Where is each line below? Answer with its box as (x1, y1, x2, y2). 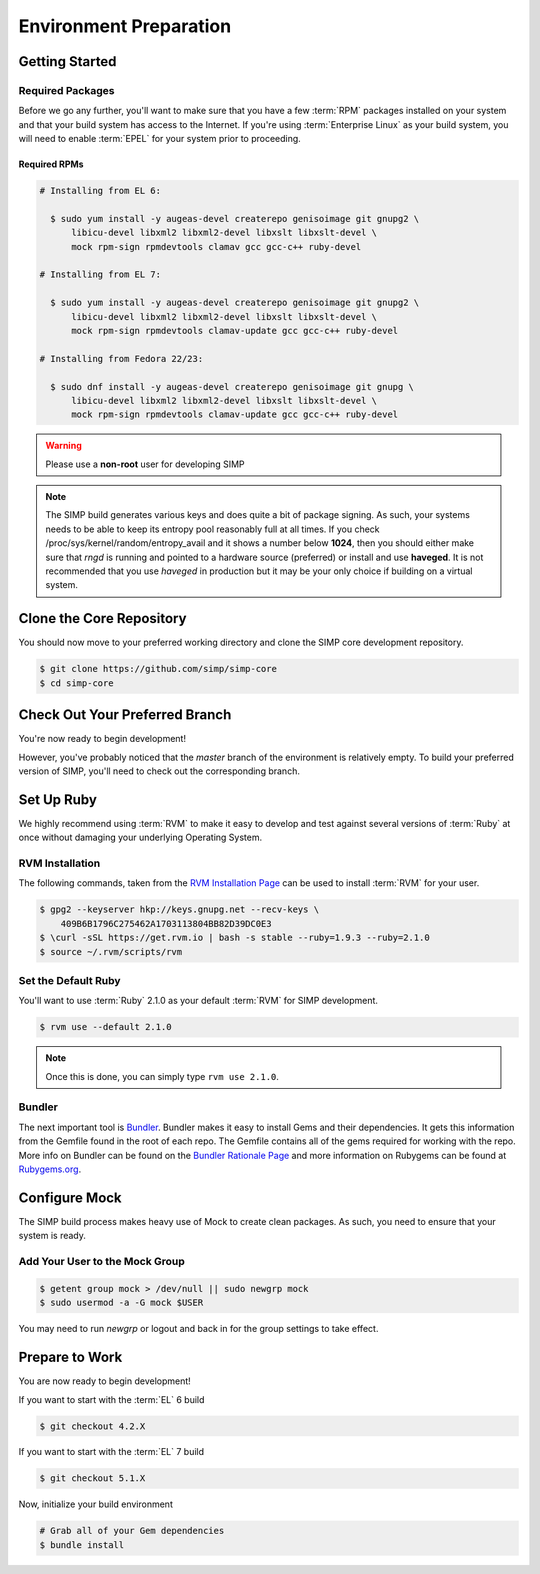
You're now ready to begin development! (18, 733, 187, 745)
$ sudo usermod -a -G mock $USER (39, 1297, 204, 1309)
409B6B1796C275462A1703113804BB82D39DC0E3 (60, 918, 272, 929)
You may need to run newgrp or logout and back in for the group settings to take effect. (18, 1323, 379, 1335)
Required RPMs (18, 158, 84, 170)
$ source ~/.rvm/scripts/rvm (39, 946, 183, 957)
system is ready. (18, 1230, 87, 1242)
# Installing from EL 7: (39, 269, 162, 280)
